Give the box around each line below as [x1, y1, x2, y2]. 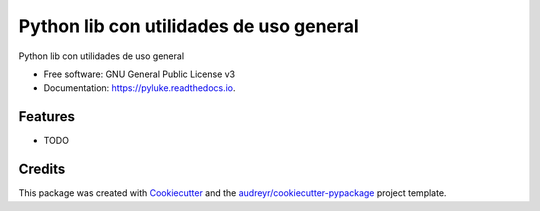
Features [18, 108, 75, 125]
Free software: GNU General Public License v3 [43, 68, 236, 80]
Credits [18, 161, 66, 178]
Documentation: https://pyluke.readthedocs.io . [43, 82, 236, 94]
